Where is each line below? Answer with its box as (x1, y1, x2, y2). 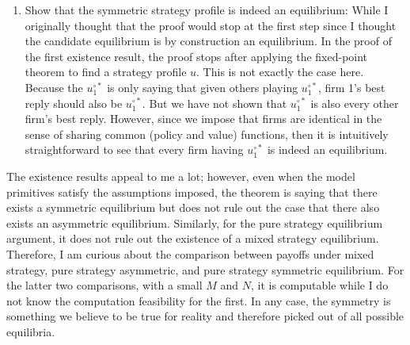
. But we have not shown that (142, 94, 287, 111)
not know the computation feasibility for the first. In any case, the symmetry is (6, 292, 391, 309)
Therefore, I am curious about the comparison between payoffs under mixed (6, 245, 374, 262)
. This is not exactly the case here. (196, 63, 364, 80)
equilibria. (6, 323, 55, 339)
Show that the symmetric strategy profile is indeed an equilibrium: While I (25, 2, 389, 17)
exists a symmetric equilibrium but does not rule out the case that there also (6, 199, 380, 216)
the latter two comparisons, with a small (6, 277, 203, 293)
